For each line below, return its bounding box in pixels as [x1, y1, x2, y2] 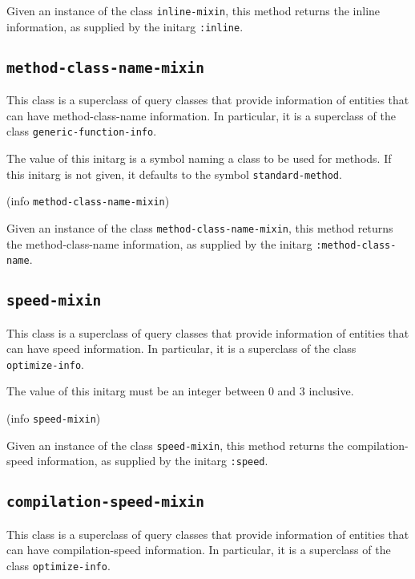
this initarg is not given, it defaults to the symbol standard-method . [6, 165, 342, 182]
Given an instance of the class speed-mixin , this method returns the [6, 436, 344, 453]
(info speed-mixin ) [6, 410, 101, 427]
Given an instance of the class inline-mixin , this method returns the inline [6, 2, 381, 18]
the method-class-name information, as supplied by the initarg [6, 235, 312, 252]
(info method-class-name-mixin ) [6, 192, 170, 209]
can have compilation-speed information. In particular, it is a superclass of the [6, 541, 391, 558]
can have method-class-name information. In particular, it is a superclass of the [6, 107, 396, 123]
